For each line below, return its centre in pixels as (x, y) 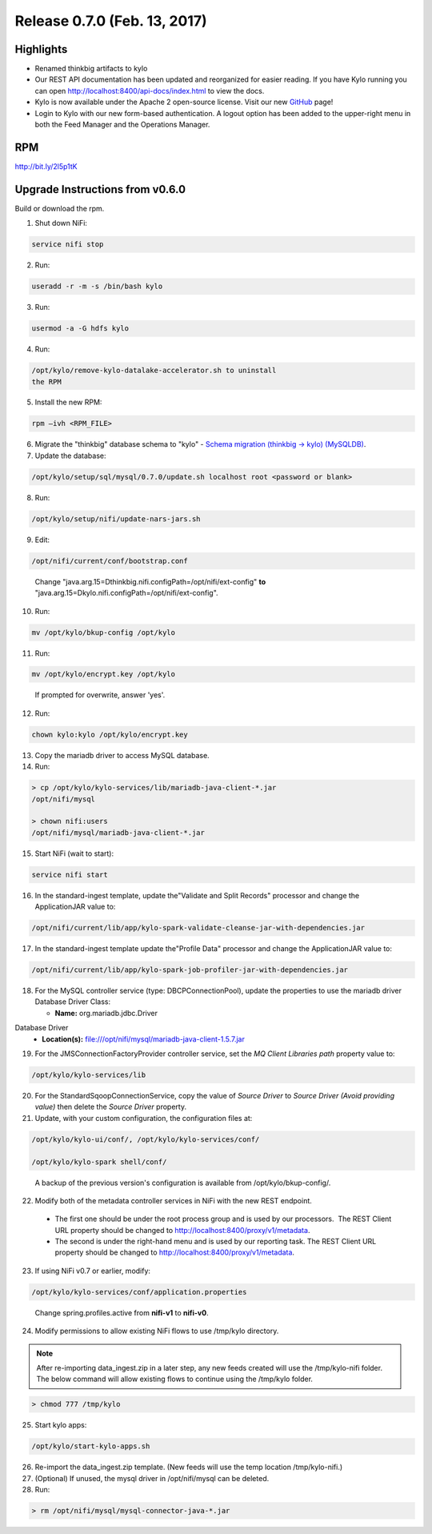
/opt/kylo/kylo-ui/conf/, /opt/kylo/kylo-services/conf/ (146, 1139)
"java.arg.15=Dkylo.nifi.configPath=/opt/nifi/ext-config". (127, 593)
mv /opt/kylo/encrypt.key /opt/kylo (104, 674)
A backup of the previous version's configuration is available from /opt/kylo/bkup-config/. (183, 1183)
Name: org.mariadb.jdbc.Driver (106, 1013)
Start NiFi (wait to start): (74, 853)
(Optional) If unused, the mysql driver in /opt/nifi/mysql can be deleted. (152, 1478)
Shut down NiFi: (61, 223)
